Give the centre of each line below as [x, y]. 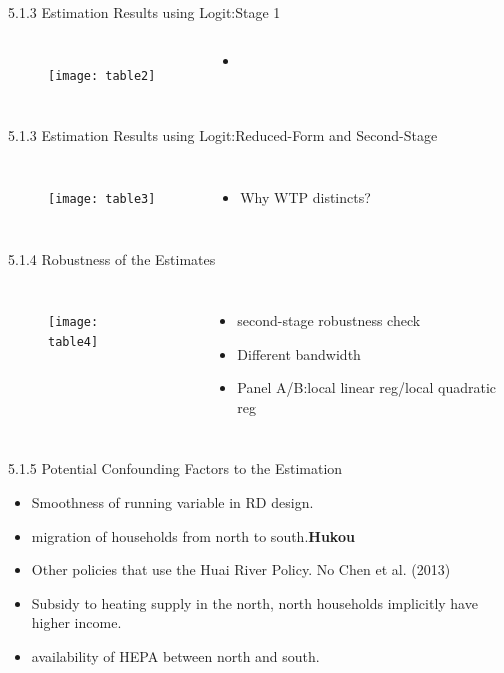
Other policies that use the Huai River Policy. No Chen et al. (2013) [241, 569]
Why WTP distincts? [305, 196]
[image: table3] [102, 198]
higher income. [76, 622]
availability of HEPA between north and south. [175, 656]
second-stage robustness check [329, 320]
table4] [73, 341]
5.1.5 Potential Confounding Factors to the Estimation [175, 468]
